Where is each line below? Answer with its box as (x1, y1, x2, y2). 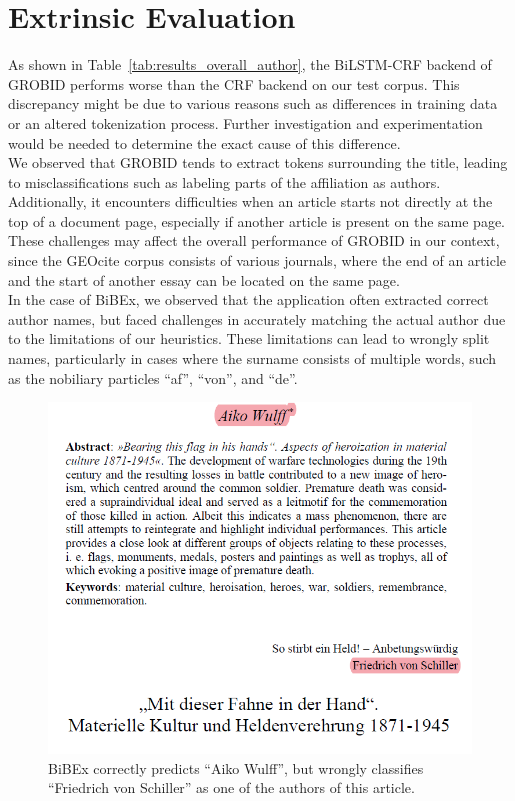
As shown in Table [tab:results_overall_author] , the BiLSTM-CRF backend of (8, 54, 492, 75)
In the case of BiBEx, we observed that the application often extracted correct (8, 289, 489, 310)
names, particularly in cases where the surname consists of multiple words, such (8, 348, 497, 369)
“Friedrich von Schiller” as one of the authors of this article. (48, 777, 415, 798)
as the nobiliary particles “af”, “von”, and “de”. (8, 367, 298, 388)
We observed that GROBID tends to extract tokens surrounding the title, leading (8, 152, 508, 173)
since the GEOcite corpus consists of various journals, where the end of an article (8, 250, 507, 271)
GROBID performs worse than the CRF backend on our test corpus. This (8, 73, 460, 94)
